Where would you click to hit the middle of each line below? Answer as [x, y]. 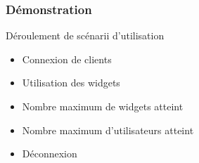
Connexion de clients [67, 59]
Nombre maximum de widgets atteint [103, 106]
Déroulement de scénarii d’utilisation [85, 35]
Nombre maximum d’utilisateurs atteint [108, 130]
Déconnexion [50, 154]
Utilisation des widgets [71, 83]
